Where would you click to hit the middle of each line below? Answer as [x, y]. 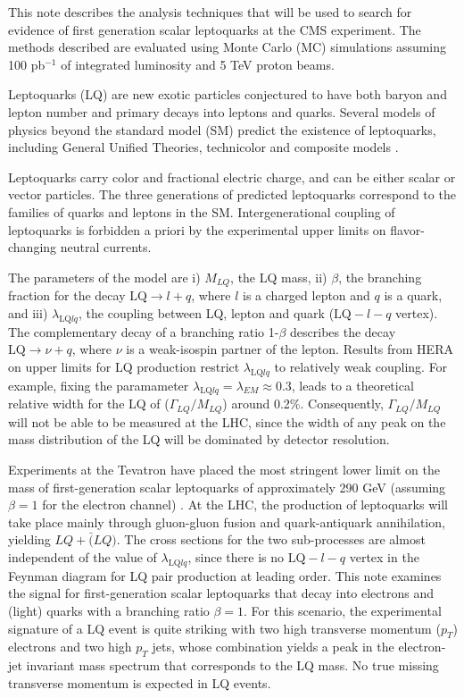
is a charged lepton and [307, 295]
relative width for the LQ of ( [89, 404]
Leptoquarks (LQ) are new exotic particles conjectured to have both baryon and [228, 94]
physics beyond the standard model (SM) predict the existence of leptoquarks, [222, 129]
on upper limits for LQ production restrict [124, 366]
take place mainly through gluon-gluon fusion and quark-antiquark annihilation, [227, 521]
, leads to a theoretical [352, 385]
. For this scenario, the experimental [343, 610]
